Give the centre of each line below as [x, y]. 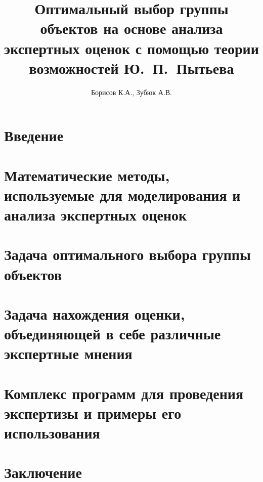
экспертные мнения [68, 353]
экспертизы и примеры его [93, 412]
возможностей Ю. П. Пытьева [131, 68]
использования [52, 433]
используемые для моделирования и [122, 194]
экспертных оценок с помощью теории [131, 48]
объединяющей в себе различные [113, 334]
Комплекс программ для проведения [124, 393]
